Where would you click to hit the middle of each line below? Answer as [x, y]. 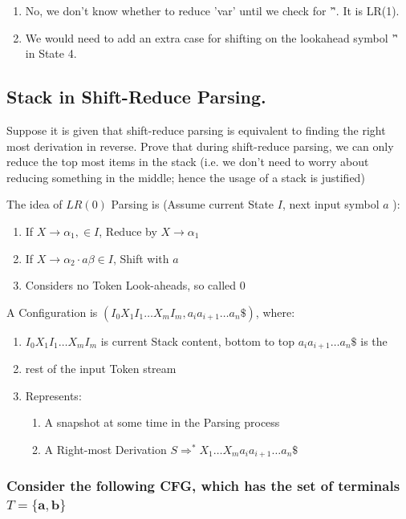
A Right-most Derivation [106, 449]
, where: [275, 312]
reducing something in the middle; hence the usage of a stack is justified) [186, 177]
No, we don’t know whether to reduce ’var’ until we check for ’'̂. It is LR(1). [212, 10]
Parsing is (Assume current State [193, 204]
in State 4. [51, 53]
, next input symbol [331, 204]
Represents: [53, 395]
